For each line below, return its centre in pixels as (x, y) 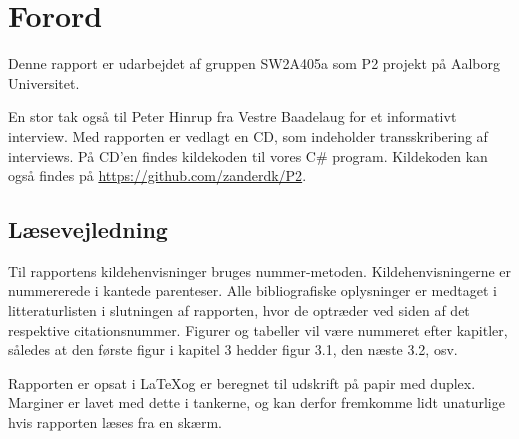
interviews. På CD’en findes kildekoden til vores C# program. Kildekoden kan (248, 155)
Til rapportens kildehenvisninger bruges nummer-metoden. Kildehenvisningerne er (260, 270)
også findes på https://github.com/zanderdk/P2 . (157, 175)
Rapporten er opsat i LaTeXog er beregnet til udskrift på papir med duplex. (242, 382)
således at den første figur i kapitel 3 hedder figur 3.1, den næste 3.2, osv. (233, 349)
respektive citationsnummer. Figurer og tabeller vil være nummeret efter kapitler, (258, 329)
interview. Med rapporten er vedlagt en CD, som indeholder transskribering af (248, 135)
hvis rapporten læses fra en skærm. (115, 422)
